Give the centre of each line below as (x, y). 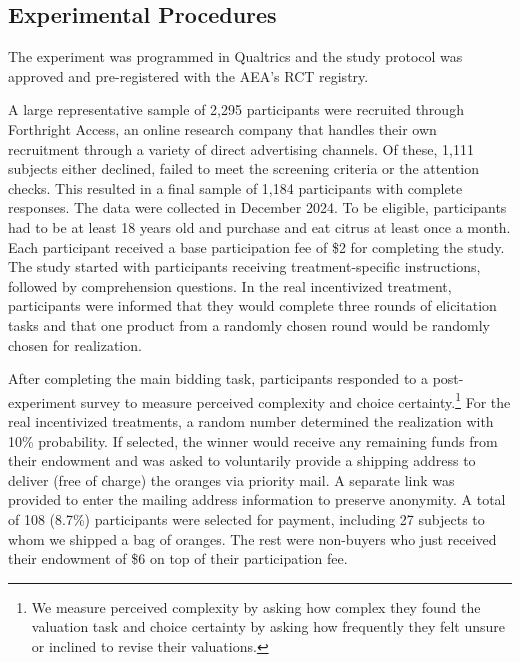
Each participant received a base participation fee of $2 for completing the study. (256, 246)
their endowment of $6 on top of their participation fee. (178, 558)
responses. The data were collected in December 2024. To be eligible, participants (257, 207)
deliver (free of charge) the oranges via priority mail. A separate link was (231, 479)
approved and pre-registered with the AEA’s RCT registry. (188, 75)
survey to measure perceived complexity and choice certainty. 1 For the (295, 400)
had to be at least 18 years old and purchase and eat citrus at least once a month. (259, 226)
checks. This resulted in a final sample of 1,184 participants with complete (235, 187)
